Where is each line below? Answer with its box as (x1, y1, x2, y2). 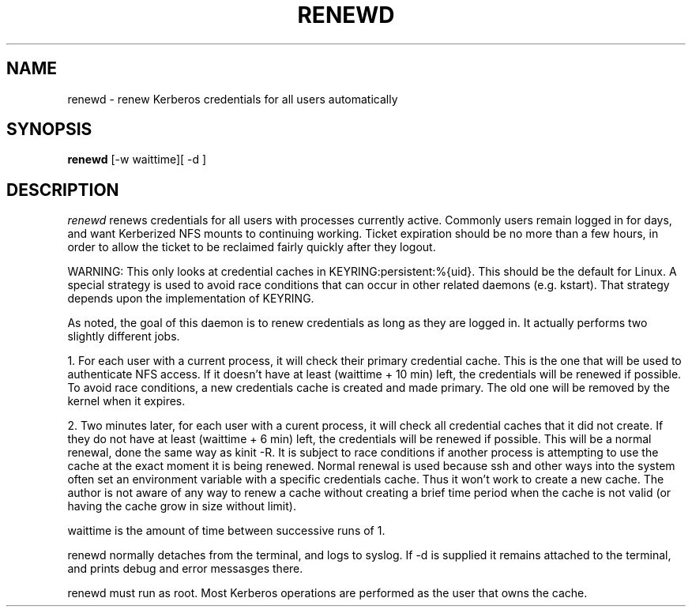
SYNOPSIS (6, 119, 92, 140)
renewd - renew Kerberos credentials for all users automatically (67, 92, 398, 106)
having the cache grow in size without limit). (67, 499, 296, 513)
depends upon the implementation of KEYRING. (67, 291, 314, 306)
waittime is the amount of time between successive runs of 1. (67, 524, 385, 538)
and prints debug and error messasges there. (67, 562, 303, 576)
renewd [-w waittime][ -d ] (67, 152, 207, 167)
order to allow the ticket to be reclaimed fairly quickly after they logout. (67, 240, 436, 254)
